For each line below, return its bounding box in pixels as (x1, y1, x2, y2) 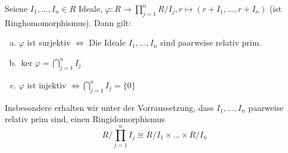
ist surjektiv (27, 36, 71, 49)
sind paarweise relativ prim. (160, 36, 262, 49)
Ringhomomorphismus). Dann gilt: (5, 16, 132, 28)
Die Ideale (89, 36, 126, 49)
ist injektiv (27, 78, 67, 91)
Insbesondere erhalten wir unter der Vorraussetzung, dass (5, 101, 214, 113)
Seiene (5, 2, 28, 14)
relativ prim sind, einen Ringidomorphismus (5, 113, 165, 125)
